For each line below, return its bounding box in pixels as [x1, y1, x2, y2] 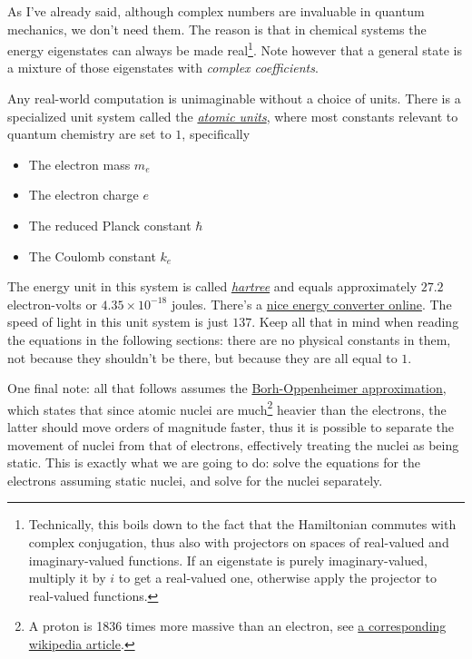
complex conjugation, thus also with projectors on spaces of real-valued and [28, 532, 449, 551]
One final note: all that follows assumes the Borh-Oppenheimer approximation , [7, 379, 447, 398]
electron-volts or [7, 294, 97, 313]
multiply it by [28, 568, 106, 587]
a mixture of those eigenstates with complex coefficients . [7, 58, 319, 77]
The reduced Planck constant [28, 216, 192, 234]
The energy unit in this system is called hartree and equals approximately [7, 277, 418, 296]
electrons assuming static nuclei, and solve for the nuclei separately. [7, 470, 383, 489]
